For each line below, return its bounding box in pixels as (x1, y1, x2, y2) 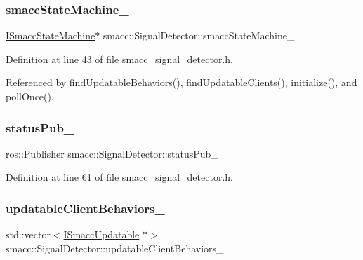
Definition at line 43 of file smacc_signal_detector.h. (6, 51, 233, 66)
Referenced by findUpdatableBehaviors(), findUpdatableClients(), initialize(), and (6, 75, 357, 90)
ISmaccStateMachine (6, 28, 95, 43)
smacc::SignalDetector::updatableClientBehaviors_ (6, 240, 224, 255)
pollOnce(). (6, 89, 54, 103)
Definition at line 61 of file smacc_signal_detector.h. (6, 170, 233, 184)
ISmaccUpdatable (63, 227, 140, 242)
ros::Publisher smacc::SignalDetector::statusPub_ (6, 146, 218, 160)
